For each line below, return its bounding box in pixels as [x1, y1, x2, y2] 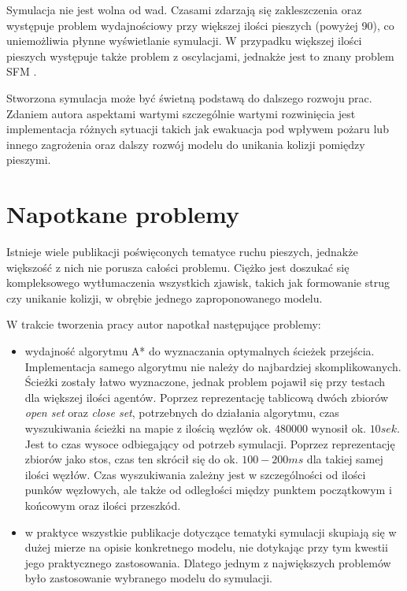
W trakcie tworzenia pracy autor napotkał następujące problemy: [6, 316, 321, 333]
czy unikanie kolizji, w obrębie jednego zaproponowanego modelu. [6, 289, 323, 306]
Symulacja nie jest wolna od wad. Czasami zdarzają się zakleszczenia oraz [6, 2, 362, 17]
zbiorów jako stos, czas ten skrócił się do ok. [24, 451, 239, 467]
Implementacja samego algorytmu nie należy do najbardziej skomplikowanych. [24, 358, 401, 374]
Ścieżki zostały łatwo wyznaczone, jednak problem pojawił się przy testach [24, 374, 386, 390]
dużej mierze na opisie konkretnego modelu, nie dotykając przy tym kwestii [24, 539, 388, 556]
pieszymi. [6, 151, 51, 168]
